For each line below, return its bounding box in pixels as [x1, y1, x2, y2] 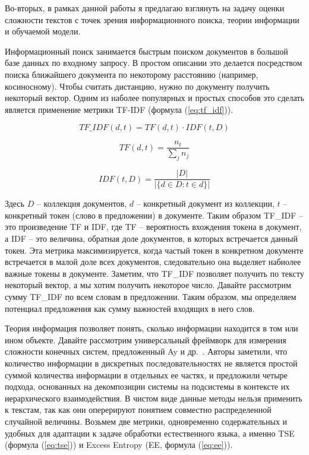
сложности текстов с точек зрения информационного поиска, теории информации [5, 13, 299, 26]
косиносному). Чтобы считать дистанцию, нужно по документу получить [5, 80, 270, 92]
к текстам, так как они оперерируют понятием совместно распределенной [5, 403, 272, 416]
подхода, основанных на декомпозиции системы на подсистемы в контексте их [5, 380, 290, 393]
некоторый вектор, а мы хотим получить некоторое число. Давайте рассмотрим [5, 279, 291, 291]
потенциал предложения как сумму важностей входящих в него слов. [5, 302, 255, 314]
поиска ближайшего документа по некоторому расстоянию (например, [5, 68, 258, 80]
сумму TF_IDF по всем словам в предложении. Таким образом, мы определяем [5, 290, 297, 303]
